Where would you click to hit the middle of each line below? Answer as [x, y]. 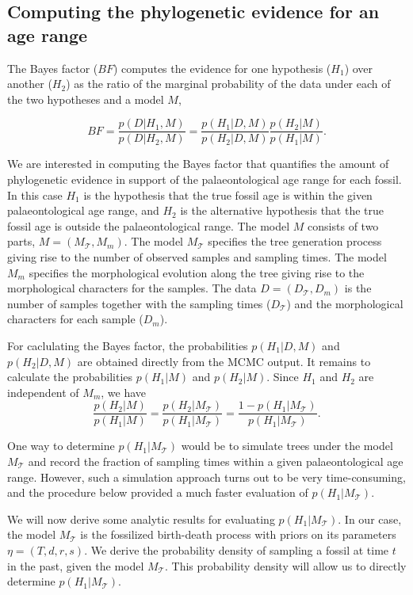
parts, [21, 241]
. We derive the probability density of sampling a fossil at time [237, 549]
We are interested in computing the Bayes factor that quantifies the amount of [198, 164]
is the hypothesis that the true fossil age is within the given [228, 195]
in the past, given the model [76, 565]
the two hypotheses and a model [86, 99]
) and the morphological [345, 303]
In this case [35, 195]
